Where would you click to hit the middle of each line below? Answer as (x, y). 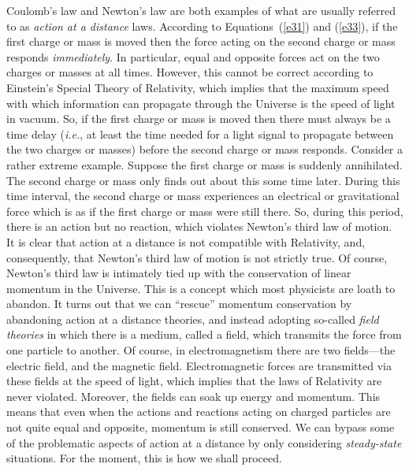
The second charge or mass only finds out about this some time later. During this (203, 180)
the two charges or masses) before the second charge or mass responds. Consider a (205, 149)
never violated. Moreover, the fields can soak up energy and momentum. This (193, 396)
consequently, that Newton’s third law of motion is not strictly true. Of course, (197, 257)
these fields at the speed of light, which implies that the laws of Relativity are (194, 381)
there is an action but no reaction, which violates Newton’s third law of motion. (199, 226)
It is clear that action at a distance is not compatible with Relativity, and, (186, 241)
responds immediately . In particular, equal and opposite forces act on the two (193, 56)
